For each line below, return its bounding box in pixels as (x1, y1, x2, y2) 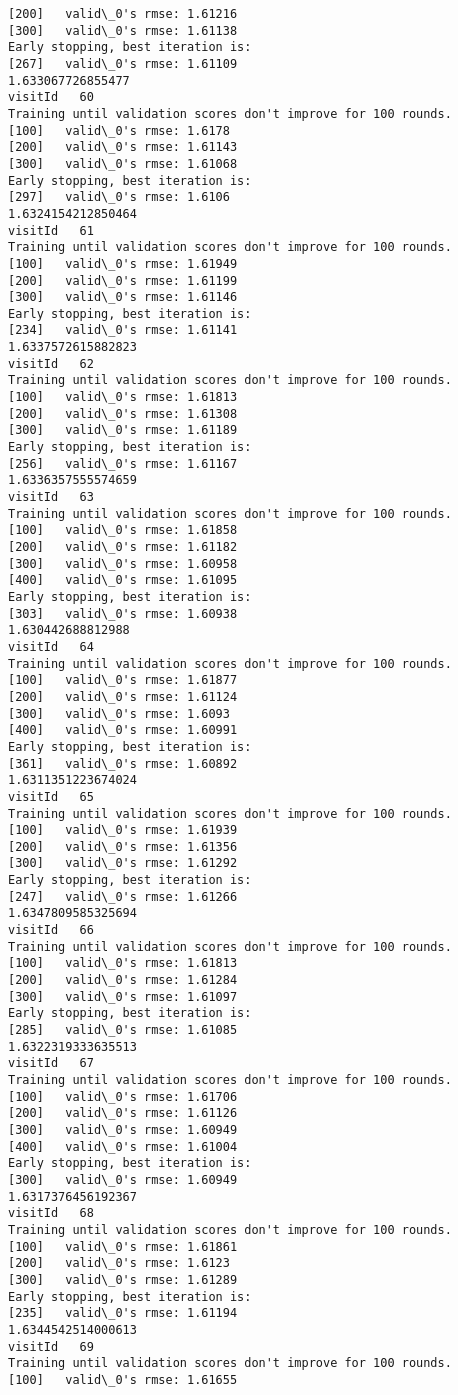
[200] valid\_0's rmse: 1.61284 (8, 973, 238, 988)
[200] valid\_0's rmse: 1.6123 (8, 1256, 230, 1271)
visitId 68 (8, 1206, 94, 1221)
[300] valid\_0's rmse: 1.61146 (8, 290, 238, 305)
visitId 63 (8, 490, 94, 505)
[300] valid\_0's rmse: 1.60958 (8, 556, 238, 571)
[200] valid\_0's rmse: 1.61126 (8, 1106, 238, 1121)
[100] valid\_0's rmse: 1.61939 (8, 823, 238, 838)
